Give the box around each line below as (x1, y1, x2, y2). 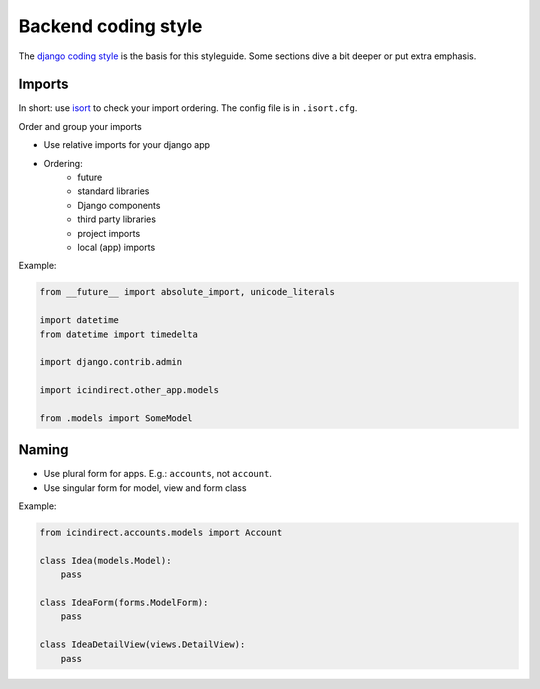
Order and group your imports (18, 120, 142, 132)
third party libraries (77, 213, 157, 225)
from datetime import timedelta (39, 328, 199, 340)
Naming (18, 441, 69, 459)
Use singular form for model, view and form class (43, 481, 247, 494)
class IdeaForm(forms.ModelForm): (39, 597, 209, 609)
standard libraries (77, 185, 150, 197)
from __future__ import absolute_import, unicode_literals (39, 286, 335, 298)
